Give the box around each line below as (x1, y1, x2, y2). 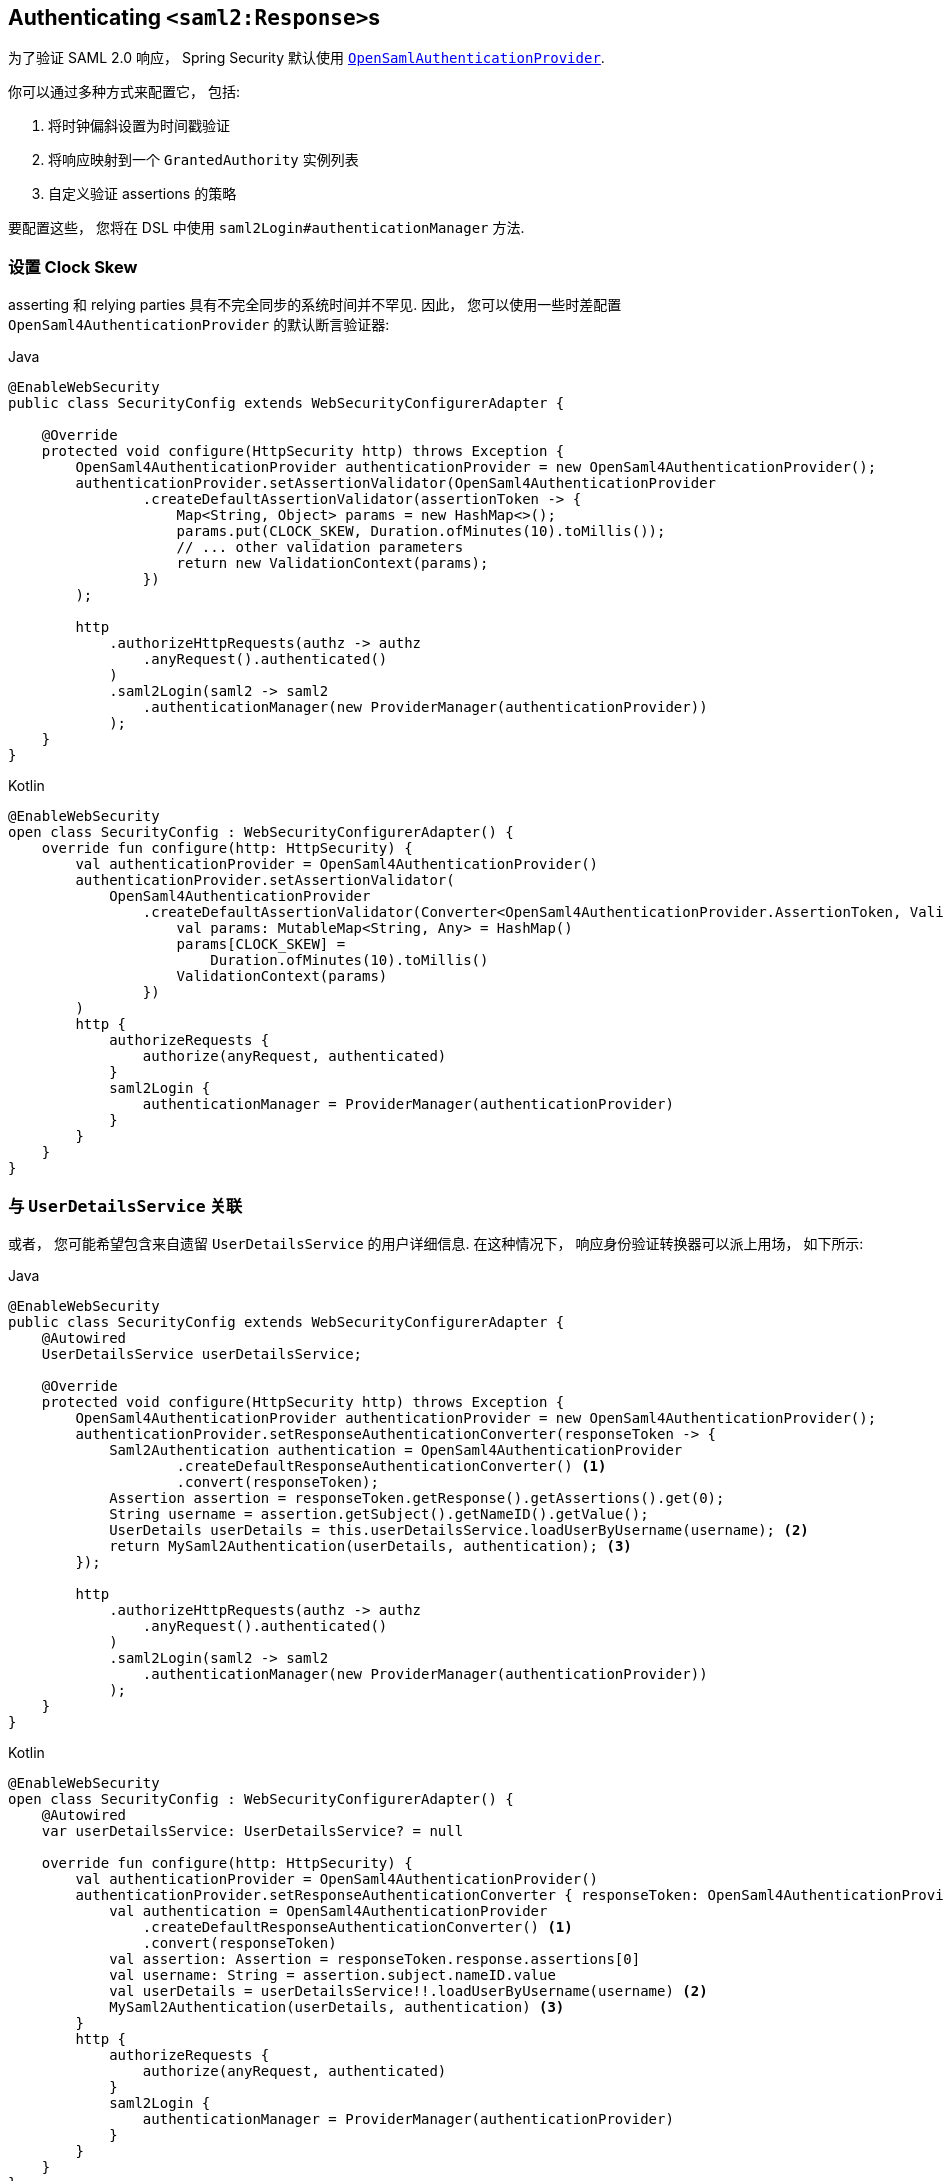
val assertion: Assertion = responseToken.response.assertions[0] (109, 1950, 641, 1967)
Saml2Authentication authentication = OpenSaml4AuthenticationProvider (109, 1441, 683, 1458)
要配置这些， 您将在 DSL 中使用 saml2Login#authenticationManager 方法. (8, 219, 525, 237)
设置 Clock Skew (8, 256, 138, 277)
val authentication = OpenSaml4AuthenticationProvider (109, 1902, 548, 1919)
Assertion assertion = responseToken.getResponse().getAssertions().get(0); (109, 1489, 725, 1506)
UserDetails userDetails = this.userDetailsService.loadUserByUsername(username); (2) (109, 1521, 809, 1538)
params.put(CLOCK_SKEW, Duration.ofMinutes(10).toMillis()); (176, 523, 666, 540)
